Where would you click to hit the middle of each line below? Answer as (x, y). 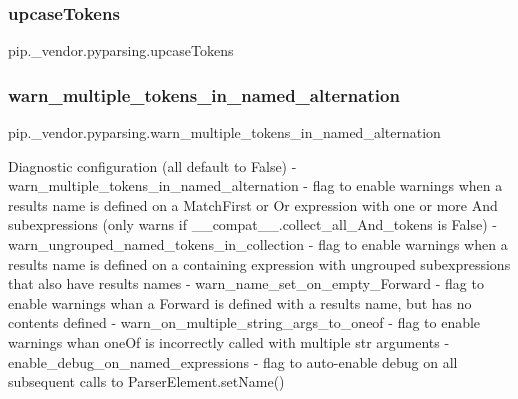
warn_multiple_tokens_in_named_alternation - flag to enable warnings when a (255, 185)
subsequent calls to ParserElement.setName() (146, 381)
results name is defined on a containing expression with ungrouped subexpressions (259, 263)
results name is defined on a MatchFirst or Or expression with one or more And (253, 204)
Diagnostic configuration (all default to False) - (152, 165)
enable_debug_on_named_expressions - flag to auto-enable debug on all (233, 361)
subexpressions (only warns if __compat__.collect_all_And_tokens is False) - (252, 224)
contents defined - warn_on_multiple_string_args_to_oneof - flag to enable (244, 322)
